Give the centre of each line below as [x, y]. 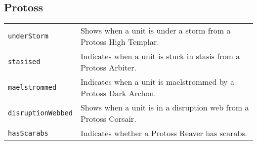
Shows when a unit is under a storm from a [155, 31]
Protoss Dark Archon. [118, 93]
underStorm [28, 36]
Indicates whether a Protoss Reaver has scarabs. [164, 133]
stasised [24, 62]
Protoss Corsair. [108, 119]
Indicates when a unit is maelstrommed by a [157, 82]
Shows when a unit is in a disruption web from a [165, 108]
